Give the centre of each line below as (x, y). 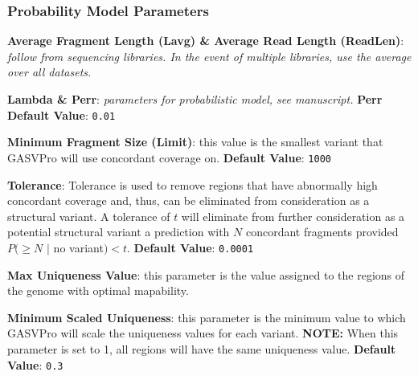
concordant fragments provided (322, 232)
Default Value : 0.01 (61, 114)
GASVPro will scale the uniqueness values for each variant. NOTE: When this (203, 333)
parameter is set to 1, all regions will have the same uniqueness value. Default (202, 348)
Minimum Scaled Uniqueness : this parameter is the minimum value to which (207, 317)
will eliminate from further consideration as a (293, 216)
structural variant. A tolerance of (89, 216)
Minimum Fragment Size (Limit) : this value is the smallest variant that (195, 142)
